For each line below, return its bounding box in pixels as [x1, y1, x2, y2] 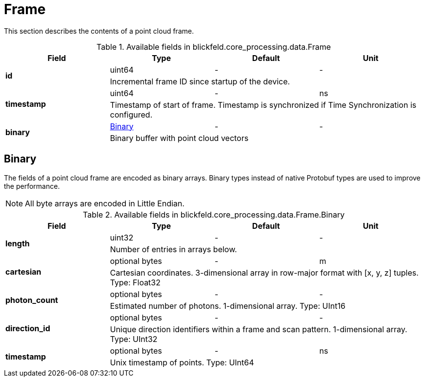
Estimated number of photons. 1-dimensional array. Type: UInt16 [110, 301, 345, 311]
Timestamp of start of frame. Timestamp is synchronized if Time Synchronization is [110, 100, 417, 110]
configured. [110, 109, 153, 120]
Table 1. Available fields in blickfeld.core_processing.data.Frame [96, 41, 331, 52]
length [5, 238, 30, 248]
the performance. [4, 181, 60, 190]
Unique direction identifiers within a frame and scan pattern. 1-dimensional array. [110, 324, 407, 334]
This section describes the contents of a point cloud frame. [4, 26, 194, 35]
